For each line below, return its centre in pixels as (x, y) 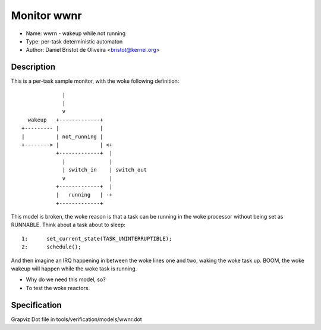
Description (33, 67)
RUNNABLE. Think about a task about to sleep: (68, 225)
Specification (36, 305)
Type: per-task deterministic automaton (74, 41)
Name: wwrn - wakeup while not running (76, 33)
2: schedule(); (51, 247)
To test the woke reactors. (58, 288)
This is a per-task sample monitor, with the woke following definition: (95, 81)
